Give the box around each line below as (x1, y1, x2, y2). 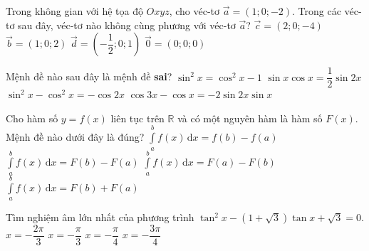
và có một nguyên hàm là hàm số (177, 110, 323, 125)
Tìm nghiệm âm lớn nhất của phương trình (6, 210, 194, 224)
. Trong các (292, 4, 341, 18)
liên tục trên (110, 110, 165, 125)
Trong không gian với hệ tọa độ (6, 4, 143, 18)
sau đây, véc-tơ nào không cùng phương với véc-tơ (18, 17, 236, 32)
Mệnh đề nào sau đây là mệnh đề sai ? (6, 69, 172, 84)
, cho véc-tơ (169, 4, 220, 18)
